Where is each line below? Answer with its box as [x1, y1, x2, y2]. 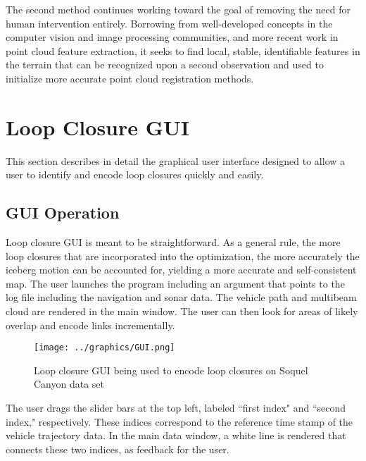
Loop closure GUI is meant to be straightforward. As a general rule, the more [6, 235, 341, 250]
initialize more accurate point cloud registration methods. [6, 70, 254, 85]
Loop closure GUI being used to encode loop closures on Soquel [34, 362, 308, 377]
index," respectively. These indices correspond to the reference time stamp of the [6, 414, 353, 429]
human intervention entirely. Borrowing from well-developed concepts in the [6, 16, 333, 30]
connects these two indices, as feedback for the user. [6, 441, 229, 456]
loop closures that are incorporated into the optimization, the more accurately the [6, 248, 360, 263]
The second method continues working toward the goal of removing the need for [6, 2, 351, 16]
